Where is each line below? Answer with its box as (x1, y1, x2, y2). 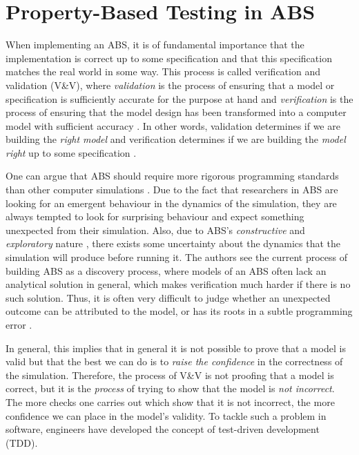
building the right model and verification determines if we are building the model (6, 132, 346, 146)
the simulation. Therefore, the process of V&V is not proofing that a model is (6, 367, 334, 382)
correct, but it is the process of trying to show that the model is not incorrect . (6, 381, 335, 396)
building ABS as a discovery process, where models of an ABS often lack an (6, 263, 327, 278)
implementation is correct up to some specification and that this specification (6, 50, 332, 65)
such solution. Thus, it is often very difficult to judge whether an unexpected (6, 290, 331, 304)
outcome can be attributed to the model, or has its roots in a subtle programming (6, 304, 353, 318)
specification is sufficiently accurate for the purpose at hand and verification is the (6, 91, 353, 106)
